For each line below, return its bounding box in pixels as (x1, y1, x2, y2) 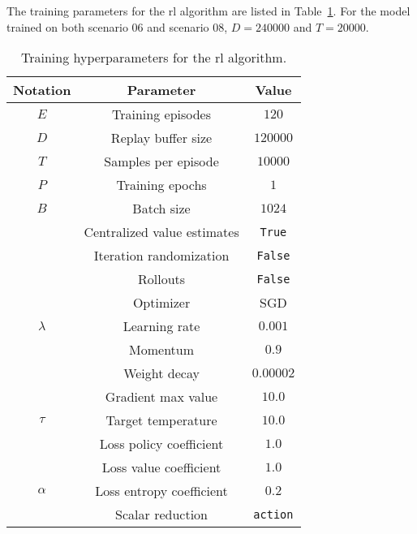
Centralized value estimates (84, 222, 239, 242)
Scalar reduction (115, 505, 208, 524)
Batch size (132, 199, 191, 218)
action (253, 507, 294, 521)
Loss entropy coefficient (95, 481, 228, 501)
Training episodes (112, 105, 212, 124)
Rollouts (137, 269, 186, 289)
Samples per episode (104, 152, 219, 171)
